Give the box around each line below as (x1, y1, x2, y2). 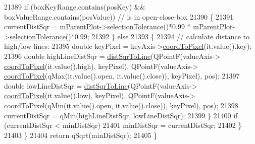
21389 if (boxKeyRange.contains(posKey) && (4, 2, 145, 12)
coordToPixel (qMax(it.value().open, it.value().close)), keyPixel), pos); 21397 (4, 70, 240, 81)
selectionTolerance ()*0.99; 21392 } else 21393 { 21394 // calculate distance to (9, 31, 249, 41)
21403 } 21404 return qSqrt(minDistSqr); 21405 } (4, 129, 158, 140)
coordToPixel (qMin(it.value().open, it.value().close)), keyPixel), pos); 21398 (4, 100, 238, 110)
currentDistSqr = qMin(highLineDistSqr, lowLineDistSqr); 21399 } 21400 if (4, 110, 238, 120)
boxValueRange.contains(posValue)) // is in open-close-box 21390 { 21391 (4, 11, 234, 22)
